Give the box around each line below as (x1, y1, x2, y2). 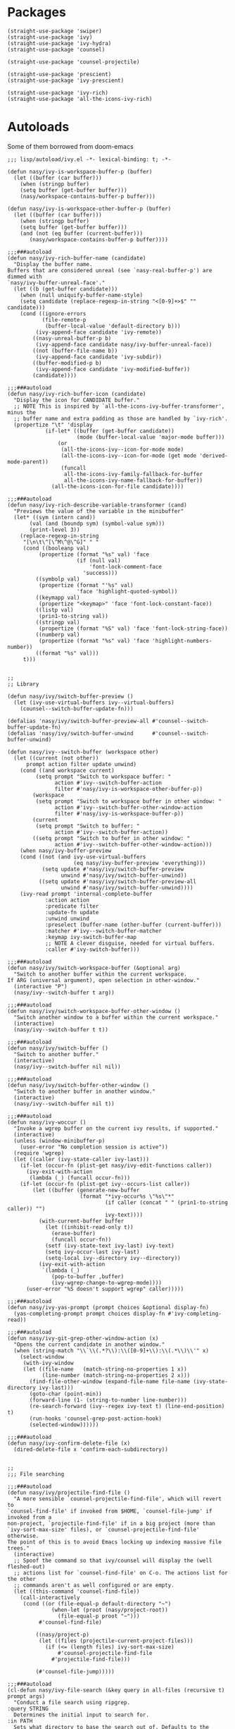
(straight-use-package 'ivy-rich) (7, 89, 109, 96)
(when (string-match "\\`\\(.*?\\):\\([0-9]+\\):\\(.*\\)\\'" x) (13, 1347, 210, 1354)
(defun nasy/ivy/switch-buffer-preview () (7, 693, 134, 700)
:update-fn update (44, 909, 99, 916)
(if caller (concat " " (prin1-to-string (104, 1199, 229, 1206)
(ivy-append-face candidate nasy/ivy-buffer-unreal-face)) (35, 341, 212, 348)
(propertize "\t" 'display (13, 421, 93, 428)
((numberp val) (35, 631, 80, 638)
